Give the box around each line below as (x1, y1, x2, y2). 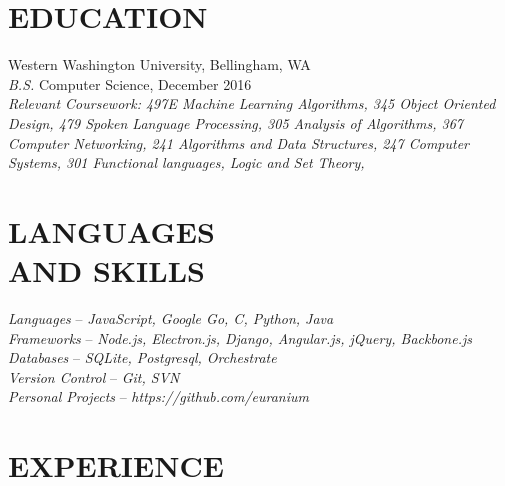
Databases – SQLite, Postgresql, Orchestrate (8, 347, 277, 368)
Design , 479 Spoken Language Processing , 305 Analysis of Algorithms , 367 (8, 112, 463, 133)
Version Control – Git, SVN (8, 366, 180, 387)
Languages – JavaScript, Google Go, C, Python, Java (8, 308, 334, 328)
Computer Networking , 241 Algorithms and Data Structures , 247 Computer (8, 132, 470, 153)
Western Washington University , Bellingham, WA (8, 54, 311, 75)
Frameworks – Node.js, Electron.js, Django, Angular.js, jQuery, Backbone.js (8, 327, 472, 348)
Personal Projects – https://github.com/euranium (8, 386, 310, 407)
